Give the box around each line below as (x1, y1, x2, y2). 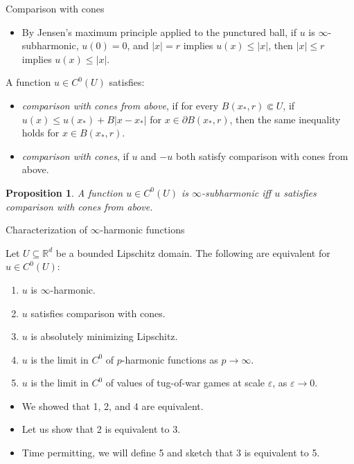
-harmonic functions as (121, 352, 218, 366)
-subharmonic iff (202, 185, 272, 199)
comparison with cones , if (21, 148, 129, 163)
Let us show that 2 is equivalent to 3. (21, 422, 181, 436)
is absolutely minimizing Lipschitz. (30, 329, 178, 343)
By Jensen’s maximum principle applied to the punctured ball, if (21, 24, 297, 39)
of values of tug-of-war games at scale (105, 375, 265, 390)
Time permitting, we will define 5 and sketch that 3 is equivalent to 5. (21, 445, 320, 460)
